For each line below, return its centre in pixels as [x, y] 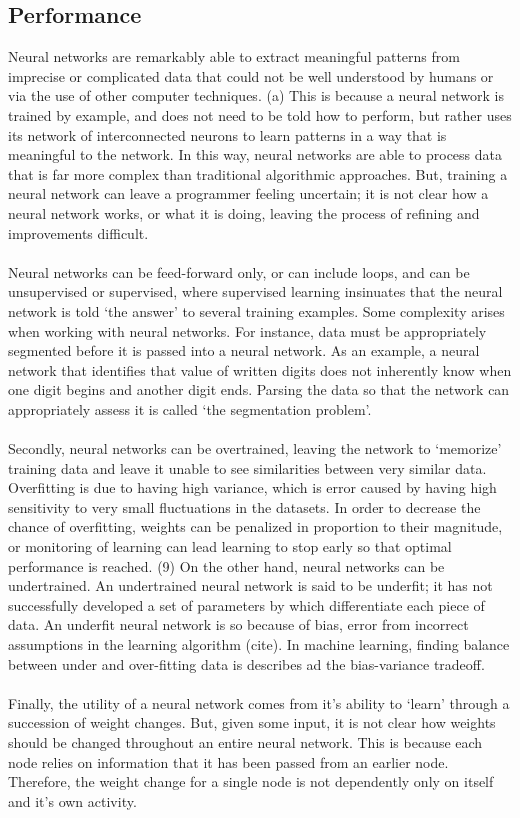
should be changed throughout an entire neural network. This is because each [245, 741]
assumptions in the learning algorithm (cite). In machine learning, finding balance [259, 644]
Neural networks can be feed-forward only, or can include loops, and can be [239, 271]
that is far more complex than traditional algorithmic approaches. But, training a [258, 173]
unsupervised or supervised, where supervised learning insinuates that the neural [255, 291]
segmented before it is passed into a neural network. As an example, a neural [244, 350]
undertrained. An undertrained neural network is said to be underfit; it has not [250, 585]
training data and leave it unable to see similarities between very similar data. [247, 467]
